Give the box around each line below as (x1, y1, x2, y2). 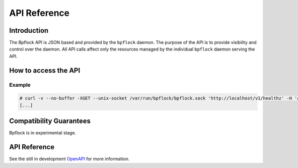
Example (9, 81, 31, 88)
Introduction (9, 26, 49, 35)
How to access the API (9, 66, 80, 74)
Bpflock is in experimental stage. (9, 130, 76, 136)
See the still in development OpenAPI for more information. (9, 156, 130, 162)
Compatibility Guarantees (9, 117, 91, 125)
